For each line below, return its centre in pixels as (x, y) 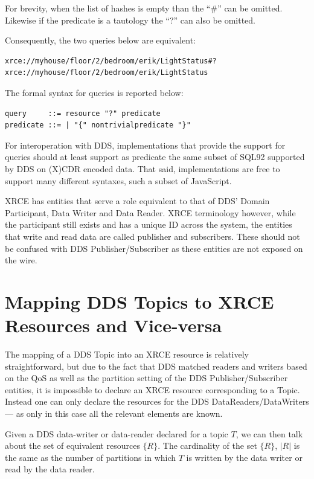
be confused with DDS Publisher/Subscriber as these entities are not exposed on (154, 248)
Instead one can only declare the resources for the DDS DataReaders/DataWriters (157, 401)
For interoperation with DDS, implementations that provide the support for (145, 145)
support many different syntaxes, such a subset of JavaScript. (118, 180)
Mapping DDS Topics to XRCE (139, 301)
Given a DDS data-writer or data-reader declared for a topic (117, 433)
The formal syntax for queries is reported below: (94, 92)
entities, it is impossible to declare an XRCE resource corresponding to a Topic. (152, 389)
